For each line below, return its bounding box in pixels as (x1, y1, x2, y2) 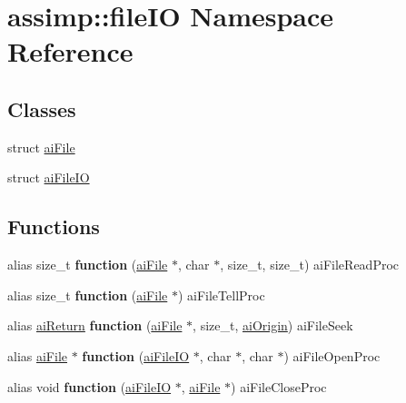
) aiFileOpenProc (283, 346, 381, 365)
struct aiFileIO (7, 168, 90, 187)
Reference (7, 33, 134, 70)
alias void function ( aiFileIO (7, 377, 172, 396)
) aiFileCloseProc (231, 377, 327, 396)
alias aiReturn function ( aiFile (7, 316, 183, 335)
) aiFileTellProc (177, 285, 265, 304)
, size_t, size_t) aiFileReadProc (220, 255, 400, 274)
